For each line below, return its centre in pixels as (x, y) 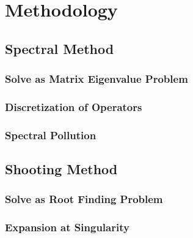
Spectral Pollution (51, 135)
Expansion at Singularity (67, 227)
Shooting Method (61, 169)
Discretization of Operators (74, 106)
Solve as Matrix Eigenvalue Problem (96, 79)
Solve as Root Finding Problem (84, 199)
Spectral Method (60, 48)
